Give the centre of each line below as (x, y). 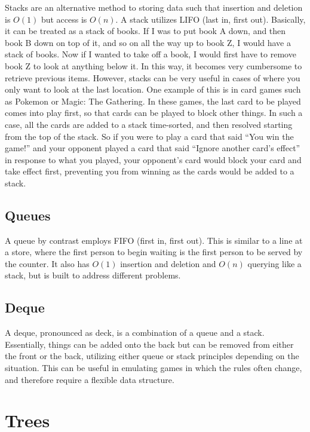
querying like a (274, 263)
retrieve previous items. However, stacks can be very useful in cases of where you (153, 77)
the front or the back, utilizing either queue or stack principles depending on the (152, 356)
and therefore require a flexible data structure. (90, 379)
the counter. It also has (47, 263)
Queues (28, 215)
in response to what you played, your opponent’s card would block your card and (153, 159)
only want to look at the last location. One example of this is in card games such (153, 89)
